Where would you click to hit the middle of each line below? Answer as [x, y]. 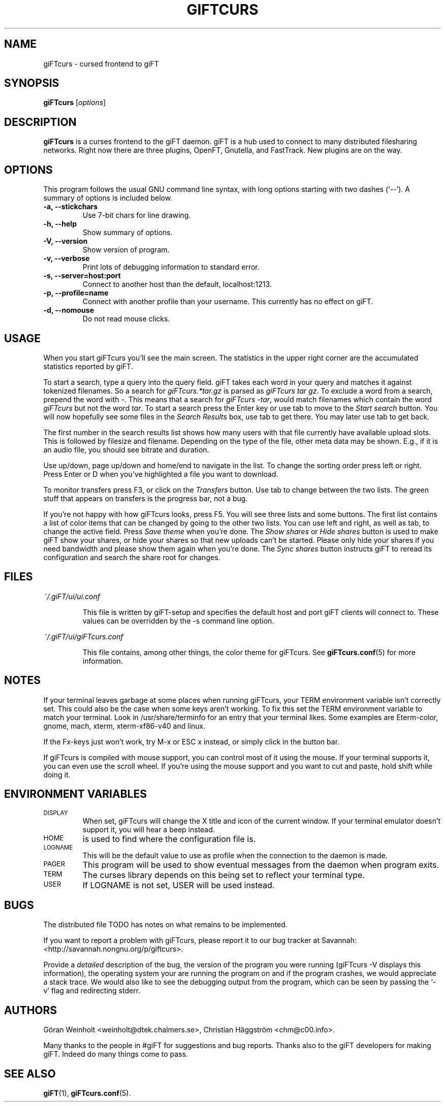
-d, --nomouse [69, 310]
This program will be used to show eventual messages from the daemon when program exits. [261, 865]
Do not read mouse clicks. [126, 319]
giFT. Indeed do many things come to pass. [116, 1054]
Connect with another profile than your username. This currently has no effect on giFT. [228, 302]
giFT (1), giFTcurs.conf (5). [87, 1093]
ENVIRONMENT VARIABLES [75, 794]
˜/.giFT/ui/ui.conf [72, 596]
